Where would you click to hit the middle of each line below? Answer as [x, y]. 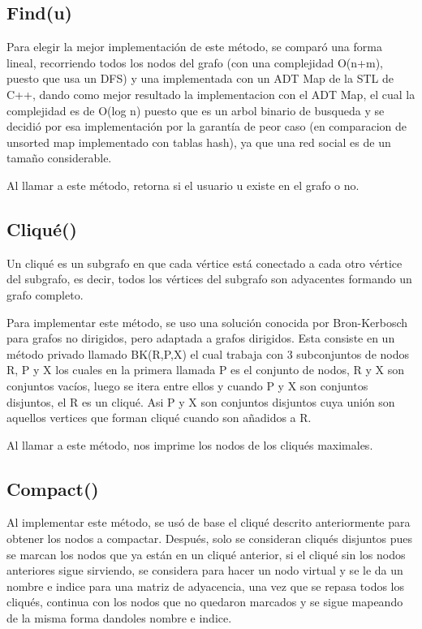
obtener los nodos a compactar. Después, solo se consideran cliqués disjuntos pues [210, 539]
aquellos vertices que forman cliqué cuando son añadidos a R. [159, 418]
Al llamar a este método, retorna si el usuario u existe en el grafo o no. [183, 185]
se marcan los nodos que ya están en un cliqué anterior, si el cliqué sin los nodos [206, 554]
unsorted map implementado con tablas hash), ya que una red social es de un [199, 142]
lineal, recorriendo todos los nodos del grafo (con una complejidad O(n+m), [195, 62]
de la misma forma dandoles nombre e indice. [119, 618]
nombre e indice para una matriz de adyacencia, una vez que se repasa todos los [206, 586]
